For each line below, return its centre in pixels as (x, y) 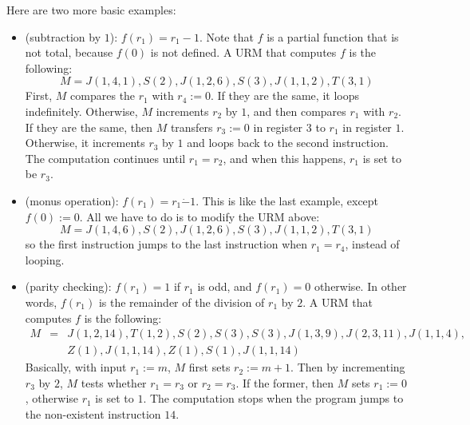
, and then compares (296, 111)
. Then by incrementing (348, 367)
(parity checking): (68, 286)
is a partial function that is (333, 36)
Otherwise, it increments (85, 143)
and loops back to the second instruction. (288, 143)
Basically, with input (76, 367)
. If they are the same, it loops (284, 95)
